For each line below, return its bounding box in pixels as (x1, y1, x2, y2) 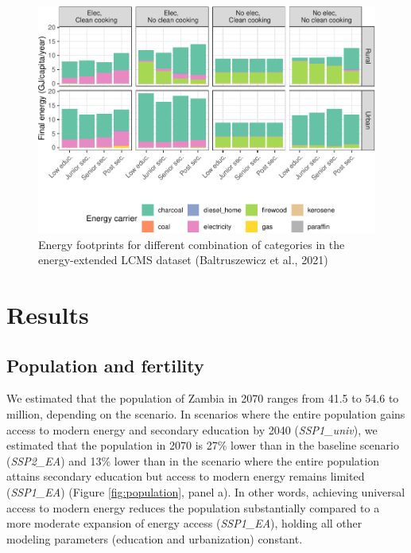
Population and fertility (6, 352, 204, 377)
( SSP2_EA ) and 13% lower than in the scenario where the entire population (6, 452, 379, 469)
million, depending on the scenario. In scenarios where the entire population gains (6, 405, 405, 422)
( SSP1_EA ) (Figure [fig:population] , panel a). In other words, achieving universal (6, 483, 405, 500)
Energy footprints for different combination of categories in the (38, 236, 345, 252)
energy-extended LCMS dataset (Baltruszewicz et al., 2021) (38, 251, 328, 268)
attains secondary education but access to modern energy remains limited (6, 468, 365, 485)
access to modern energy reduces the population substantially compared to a (6, 499, 380, 516)
